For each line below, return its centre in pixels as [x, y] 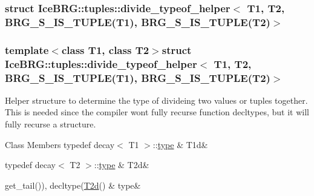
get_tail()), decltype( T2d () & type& [73, 185]
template [27, 49]
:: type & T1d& [180, 144]
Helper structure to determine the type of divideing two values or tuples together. [156, 100]
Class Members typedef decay [60, 144]
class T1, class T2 [105, 49]
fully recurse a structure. [51, 124]
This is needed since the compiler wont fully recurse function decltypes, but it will [157, 112]
